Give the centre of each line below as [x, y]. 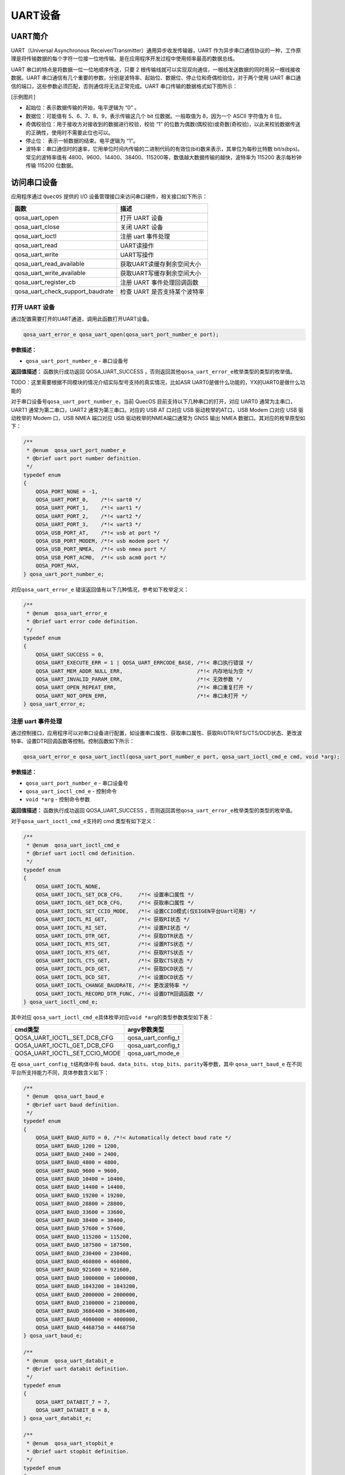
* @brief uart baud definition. [73, 1104]
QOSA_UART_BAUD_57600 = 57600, [81, 1228]
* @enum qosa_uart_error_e [67, 613]
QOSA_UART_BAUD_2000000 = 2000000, [87, 1294]
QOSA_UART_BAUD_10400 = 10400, [81, 1179]
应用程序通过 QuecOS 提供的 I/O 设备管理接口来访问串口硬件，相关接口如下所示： [109, 196]
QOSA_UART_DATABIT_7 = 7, [73, 1402]
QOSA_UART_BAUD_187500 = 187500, [84, 1245]
